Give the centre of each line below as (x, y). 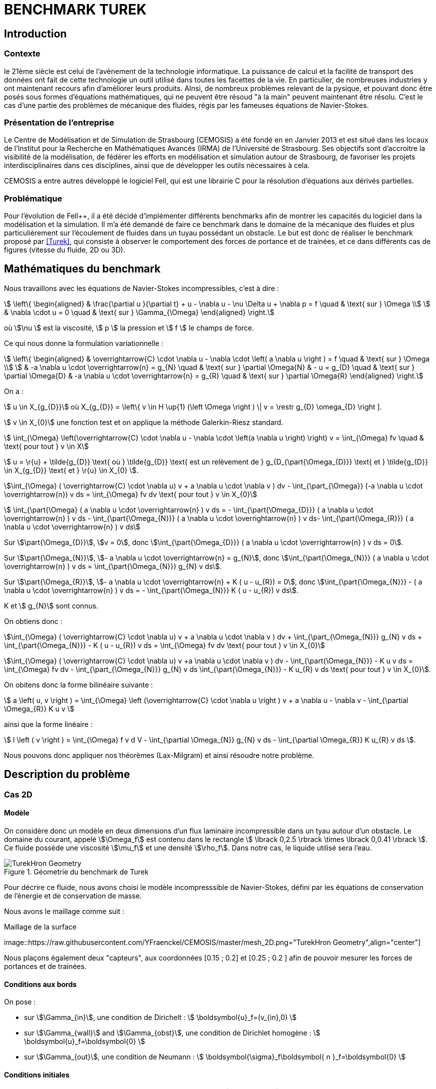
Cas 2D (18, 794)
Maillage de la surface (40, 926)
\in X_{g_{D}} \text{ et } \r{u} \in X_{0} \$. (71, 470)
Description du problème (67, 774)
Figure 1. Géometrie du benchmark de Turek (76, 871)
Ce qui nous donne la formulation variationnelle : (84, 343)
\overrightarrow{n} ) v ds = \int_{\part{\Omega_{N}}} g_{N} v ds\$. (113, 566)
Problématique (33, 198)
